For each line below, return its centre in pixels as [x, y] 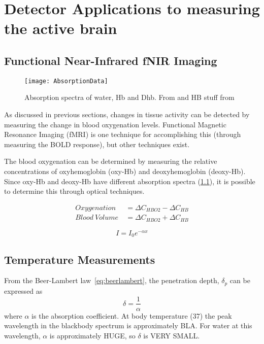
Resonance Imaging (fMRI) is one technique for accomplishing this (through [123, 134]
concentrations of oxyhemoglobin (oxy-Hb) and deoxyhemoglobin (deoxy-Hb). [125, 171]
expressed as [23, 290]
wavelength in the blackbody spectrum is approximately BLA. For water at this [128, 325]
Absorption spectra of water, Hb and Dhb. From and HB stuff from [129, 97]
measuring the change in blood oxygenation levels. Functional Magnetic [115, 124]
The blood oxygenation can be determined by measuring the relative [111, 161]
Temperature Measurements [80, 259]
